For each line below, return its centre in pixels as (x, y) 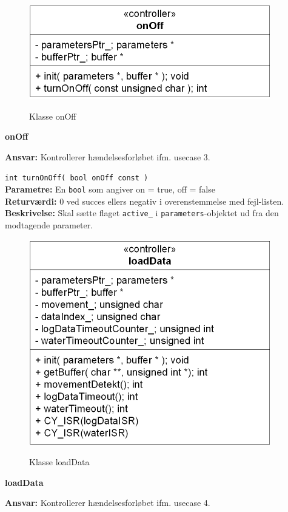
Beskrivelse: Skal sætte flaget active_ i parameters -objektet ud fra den (142, 213)
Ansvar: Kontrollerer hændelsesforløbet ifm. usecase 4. (108, 503)
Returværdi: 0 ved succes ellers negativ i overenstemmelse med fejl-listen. (145, 201)
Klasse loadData (59, 462)
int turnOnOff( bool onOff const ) (77, 178)
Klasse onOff (53, 116)
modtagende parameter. (49, 224)
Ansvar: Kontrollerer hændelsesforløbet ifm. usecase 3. (108, 156)
